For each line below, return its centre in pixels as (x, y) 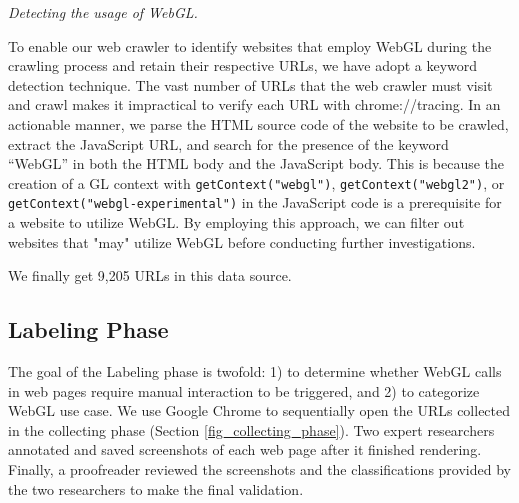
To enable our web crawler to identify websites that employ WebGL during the (250, 45)
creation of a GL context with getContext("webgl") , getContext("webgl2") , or (256, 182)
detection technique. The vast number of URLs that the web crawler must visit (250, 84)
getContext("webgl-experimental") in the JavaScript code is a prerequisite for (255, 202)
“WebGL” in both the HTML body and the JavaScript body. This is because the (256, 163)
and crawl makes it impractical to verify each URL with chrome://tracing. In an (254, 104)
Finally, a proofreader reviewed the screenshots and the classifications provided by (259, 469)
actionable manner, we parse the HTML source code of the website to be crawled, (258, 123)
